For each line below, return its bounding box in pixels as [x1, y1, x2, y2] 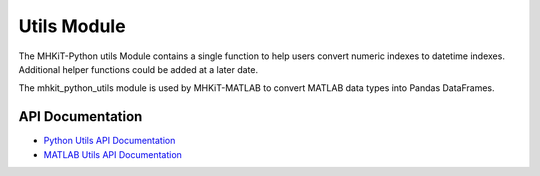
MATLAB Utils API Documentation [43, 148, 182, 160]
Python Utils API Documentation [43, 135, 176, 147]
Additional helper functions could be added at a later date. [18, 63, 259, 75]
